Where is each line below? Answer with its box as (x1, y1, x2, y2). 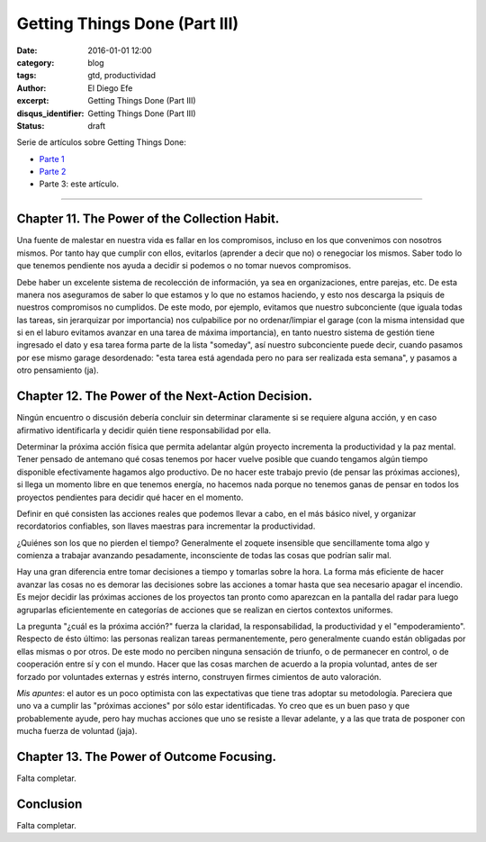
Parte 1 (39, 153, 65, 164)
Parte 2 (39, 167, 67, 177)
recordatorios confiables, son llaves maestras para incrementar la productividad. (16, 521, 316, 531)
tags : (16, 70, 37, 81)
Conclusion (16, 796, 83, 811)
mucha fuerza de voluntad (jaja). (16, 726, 138, 737)
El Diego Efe (87, 82, 133, 94)
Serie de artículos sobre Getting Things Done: (16, 137, 186, 148)
